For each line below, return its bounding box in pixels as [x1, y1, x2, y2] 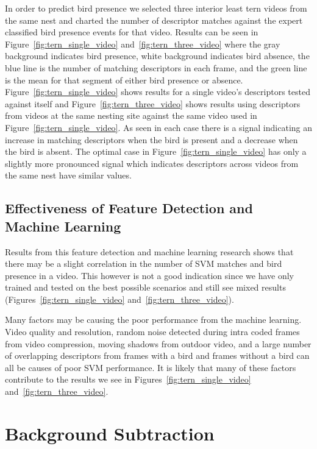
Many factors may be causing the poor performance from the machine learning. [5, 313, 302, 326]
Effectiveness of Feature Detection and [5, 199, 253, 217]
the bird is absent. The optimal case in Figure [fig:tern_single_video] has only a [5, 145, 307, 158]
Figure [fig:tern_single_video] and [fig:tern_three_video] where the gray [5, 37, 280, 50]
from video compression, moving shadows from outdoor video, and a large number [5, 337, 312, 350]
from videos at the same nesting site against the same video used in [5, 109, 257, 122]
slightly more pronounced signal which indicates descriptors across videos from [5, 157, 299, 169]
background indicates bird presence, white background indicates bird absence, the [5, 49, 310, 62]
